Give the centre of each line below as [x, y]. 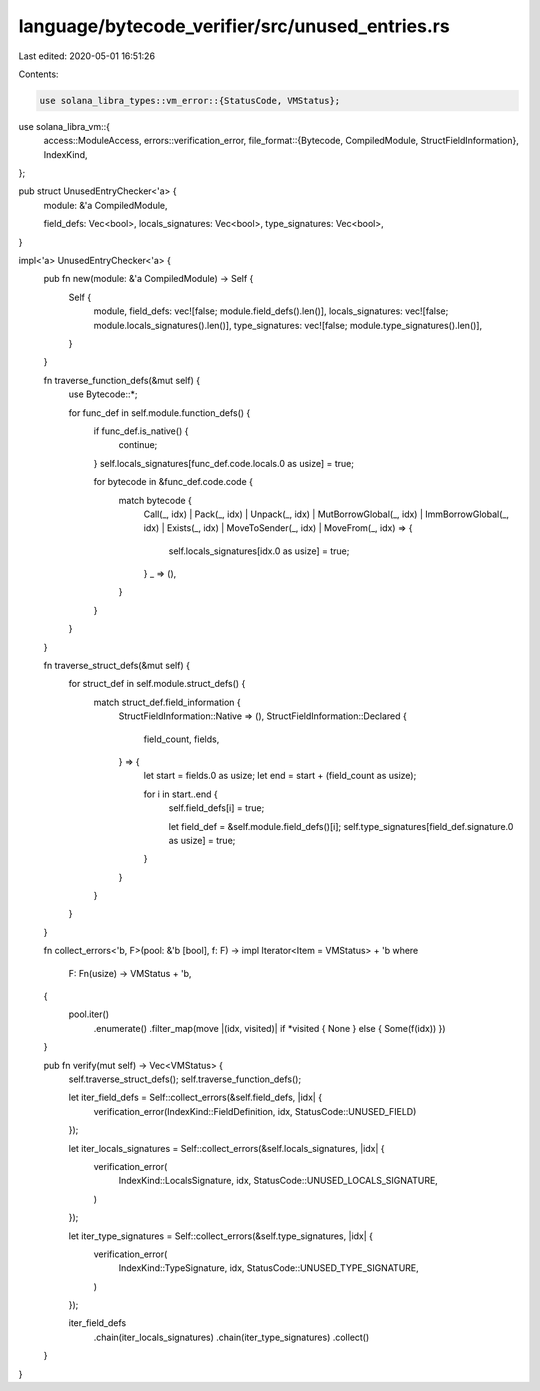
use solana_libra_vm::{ [64, 126]
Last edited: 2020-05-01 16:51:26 [86, 56]
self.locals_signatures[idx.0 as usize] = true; [259, 551]
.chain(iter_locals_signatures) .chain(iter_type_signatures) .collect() [231, 1337]
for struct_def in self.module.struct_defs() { [157, 684]
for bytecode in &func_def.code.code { [173, 482]
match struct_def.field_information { [167, 702]
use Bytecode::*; [103, 394]
